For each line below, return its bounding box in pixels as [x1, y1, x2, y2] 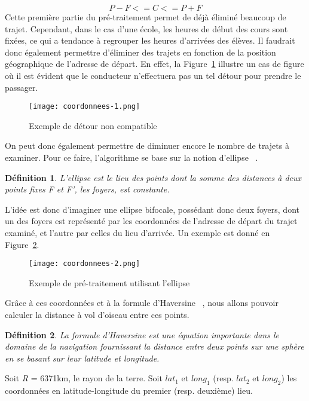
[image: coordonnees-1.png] [29, 102, 140, 111]
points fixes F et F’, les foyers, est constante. [5, 183, 170, 195]
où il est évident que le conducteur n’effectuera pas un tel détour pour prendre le [5, 69, 301, 81]
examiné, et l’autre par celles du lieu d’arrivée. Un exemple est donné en [5, 226, 270, 238]
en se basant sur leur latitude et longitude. [5, 351, 160, 364]
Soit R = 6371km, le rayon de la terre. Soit [5, 372, 163, 384]
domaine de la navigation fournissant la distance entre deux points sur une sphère [5, 340, 304, 353]
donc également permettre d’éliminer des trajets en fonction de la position [5, 45, 276, 58]
